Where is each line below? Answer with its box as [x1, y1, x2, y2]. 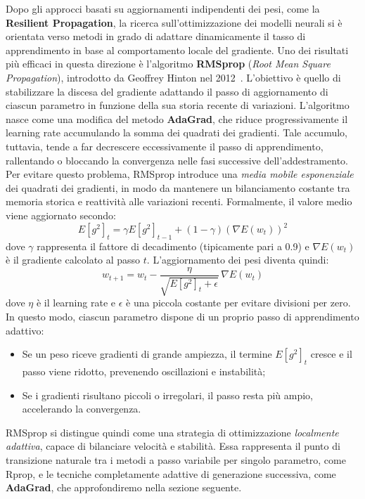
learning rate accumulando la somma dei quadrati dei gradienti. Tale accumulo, [6, 125, 347, 140]
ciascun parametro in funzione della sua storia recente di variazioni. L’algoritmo [6, 98, 350, 112]
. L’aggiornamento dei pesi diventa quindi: [146, 252, 329, 267]
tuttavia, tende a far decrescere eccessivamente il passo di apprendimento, [6, 138, 324, 153]
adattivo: [6, 323, 44, 337]
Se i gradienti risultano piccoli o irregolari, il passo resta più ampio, [22, 387, 313, 402]
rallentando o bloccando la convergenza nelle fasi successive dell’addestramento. [6, 153, 348, 167]
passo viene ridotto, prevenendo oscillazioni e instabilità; [22, 364, 266, 379]
